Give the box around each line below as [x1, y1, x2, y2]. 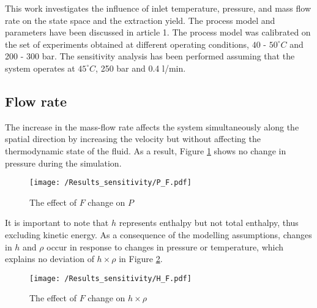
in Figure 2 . [119, 252, 163, 265]
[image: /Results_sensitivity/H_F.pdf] [29, 274, 192, 283]
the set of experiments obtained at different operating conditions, [5, 37, 249, 50]
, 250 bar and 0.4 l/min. [95, 61, 186, 74]
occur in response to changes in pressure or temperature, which [47, 240, 284, 253]
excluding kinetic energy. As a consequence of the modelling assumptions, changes [5, 228, 312, 241]
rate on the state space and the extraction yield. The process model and [5, 13, 275, 26]
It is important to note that [5, 216, 109, 229]
